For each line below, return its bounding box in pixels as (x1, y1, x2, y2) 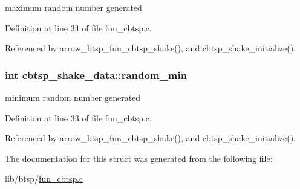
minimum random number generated (5, 91, 141, 103)
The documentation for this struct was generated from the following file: (5, 152, 273, 164)
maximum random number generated (5, 1, 142, 13)
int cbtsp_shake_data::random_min (5, 67, 187, 82)
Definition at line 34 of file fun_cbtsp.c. (5, 21, 152, 34)
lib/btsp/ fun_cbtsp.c (5, 172, 83, 185)
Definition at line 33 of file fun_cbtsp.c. (5, 111, 152, 124)
